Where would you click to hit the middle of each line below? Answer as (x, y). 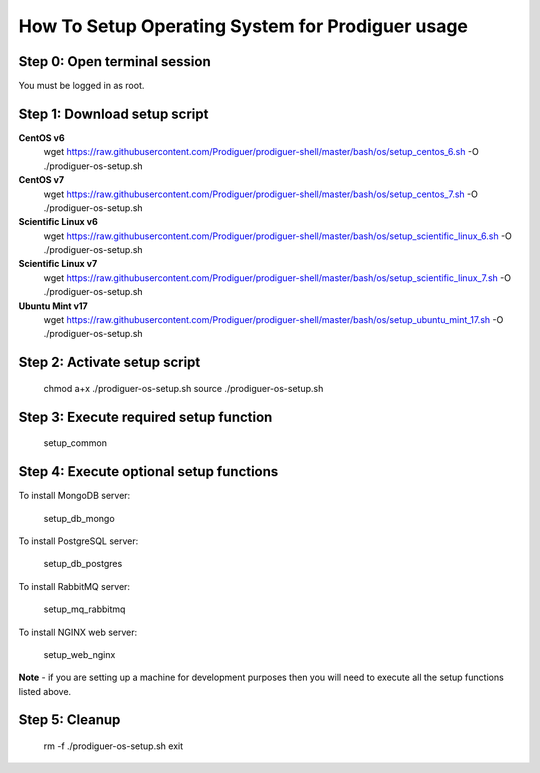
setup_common (75, 443)
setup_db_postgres (83, 564)
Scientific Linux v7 (58, 264)
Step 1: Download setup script (113, 113)
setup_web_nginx (79, 654)
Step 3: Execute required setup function (145, 416)
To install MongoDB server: (74, 496)
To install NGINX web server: (78, 632)
